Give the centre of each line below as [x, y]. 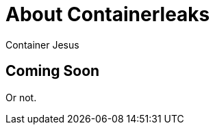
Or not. [21, 97]
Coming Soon [53, 71]
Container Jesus [42, 44]
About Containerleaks [108, 14]
